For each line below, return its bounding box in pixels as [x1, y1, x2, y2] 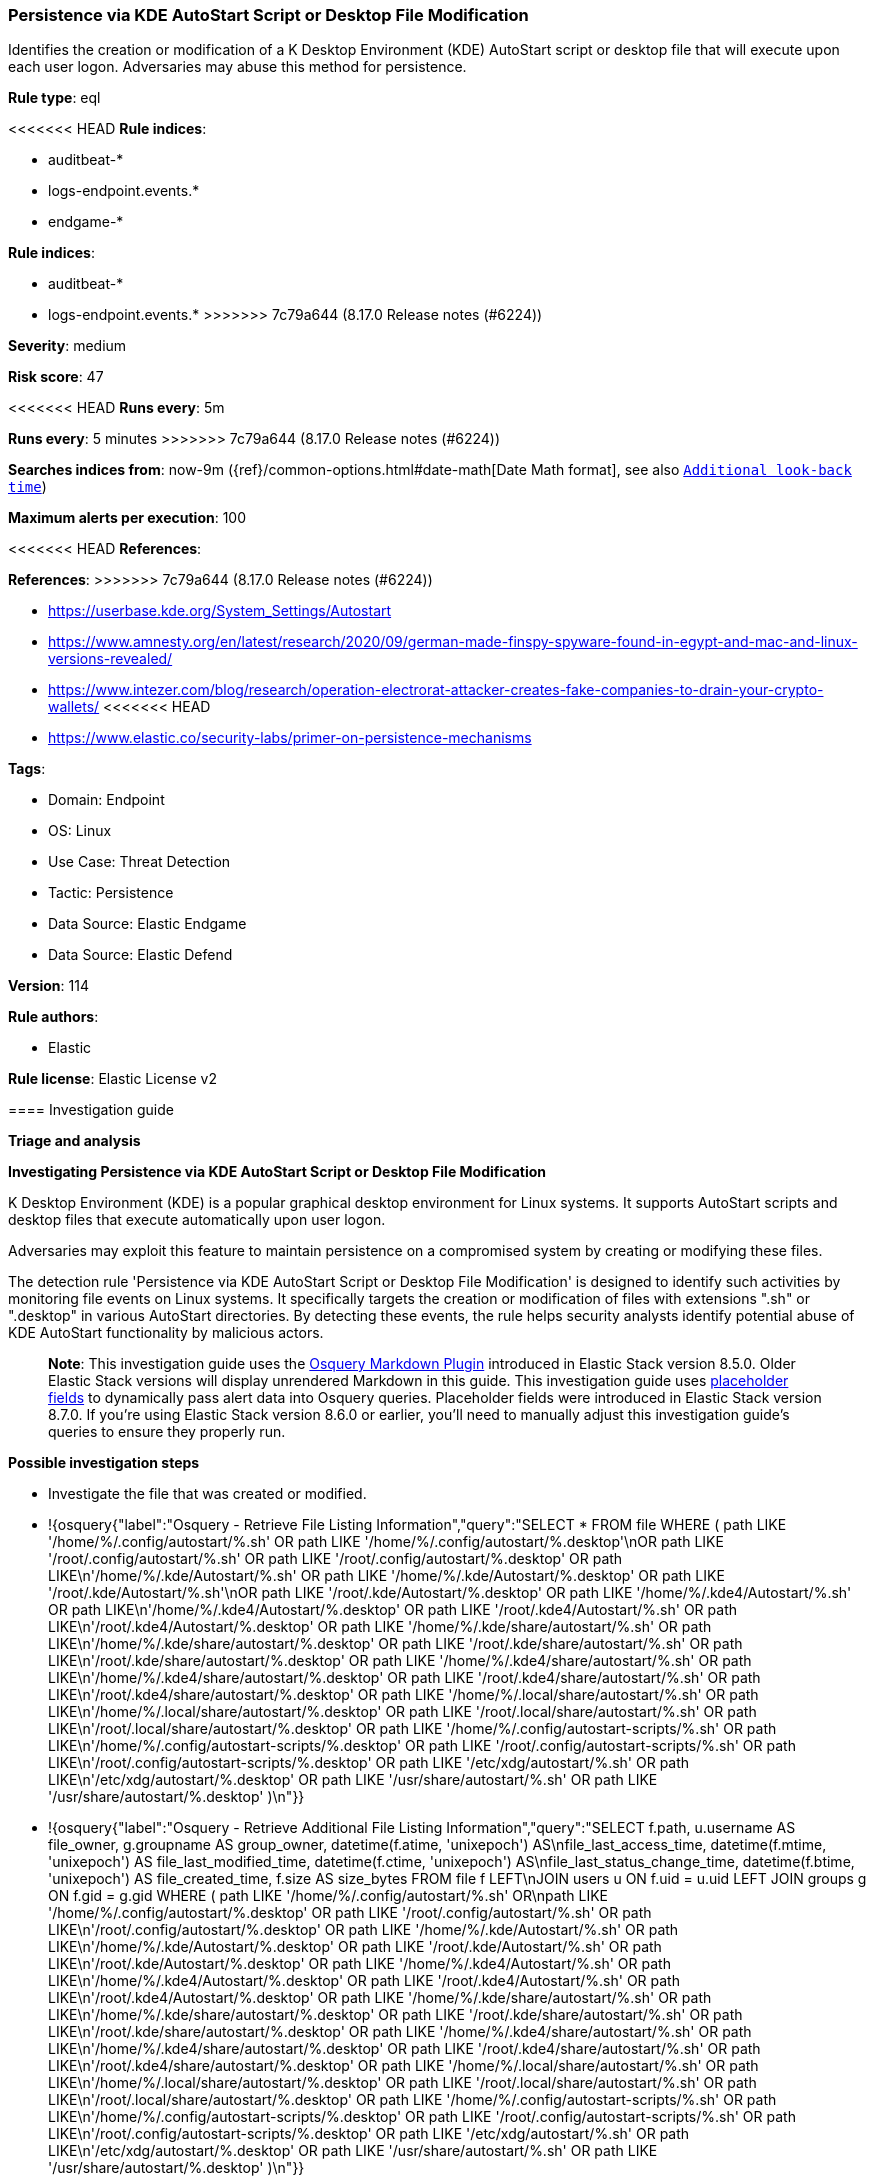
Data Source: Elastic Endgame [48, 915, 247, 933]
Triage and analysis [8, 1132, 141, 1150]
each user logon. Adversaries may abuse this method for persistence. [8, 58, 467, 76]
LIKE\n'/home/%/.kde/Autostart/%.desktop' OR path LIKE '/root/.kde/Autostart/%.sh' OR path [48, 1938, 662, 1956]
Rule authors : [8, 1008, 99, 1026]
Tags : [8, 760, 46, 778]
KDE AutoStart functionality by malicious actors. [8, 1324, 324, 1342]
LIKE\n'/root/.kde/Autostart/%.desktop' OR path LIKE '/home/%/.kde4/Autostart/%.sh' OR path [48, 1955, 671, 1973]
